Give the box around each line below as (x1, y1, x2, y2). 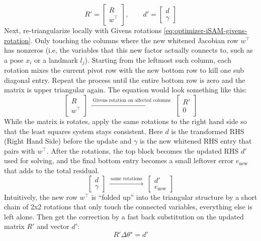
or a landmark (34, 54, 78, 65)
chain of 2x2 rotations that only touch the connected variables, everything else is (4, 201, 252, 212)
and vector (37, 221, 69, 231)
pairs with (4, 145, 35, 156)
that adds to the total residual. (4, 165, 100, 175)
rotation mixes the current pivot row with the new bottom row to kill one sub (4, 65, 244, 75)
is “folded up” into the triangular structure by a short (91, 191, 257, 202)
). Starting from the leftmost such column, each (84, 54, 231, 65)
